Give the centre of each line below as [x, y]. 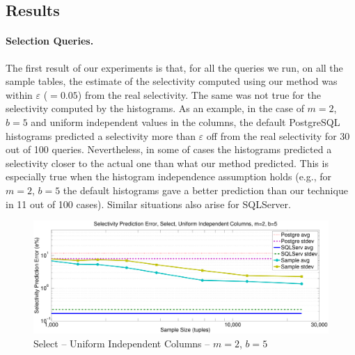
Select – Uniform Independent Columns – [122, 343]
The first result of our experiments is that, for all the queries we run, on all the [174, 67]
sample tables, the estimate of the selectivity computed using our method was [172, 81]
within [19, 94]
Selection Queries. [50, 41]
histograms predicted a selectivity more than [101, 135]
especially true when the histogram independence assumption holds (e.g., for [168, 176]
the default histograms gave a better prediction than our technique [205, 190]
